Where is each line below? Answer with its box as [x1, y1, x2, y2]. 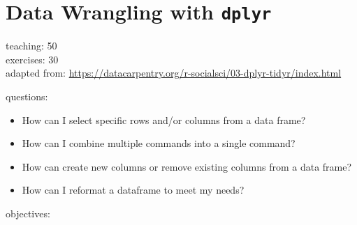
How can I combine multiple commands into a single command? [22, 136, 296, 150]
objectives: [6, 206, 50, 220]
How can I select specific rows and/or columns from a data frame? [22, 112, 306, 127]
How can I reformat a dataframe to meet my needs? [22, 183, 245, 197]
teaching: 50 [6, 38, 57, 53]
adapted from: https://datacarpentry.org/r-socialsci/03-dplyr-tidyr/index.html [6, 65, 342, 80]
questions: [6, 89, 48, 104]
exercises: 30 [6, 52, 59, 66]
